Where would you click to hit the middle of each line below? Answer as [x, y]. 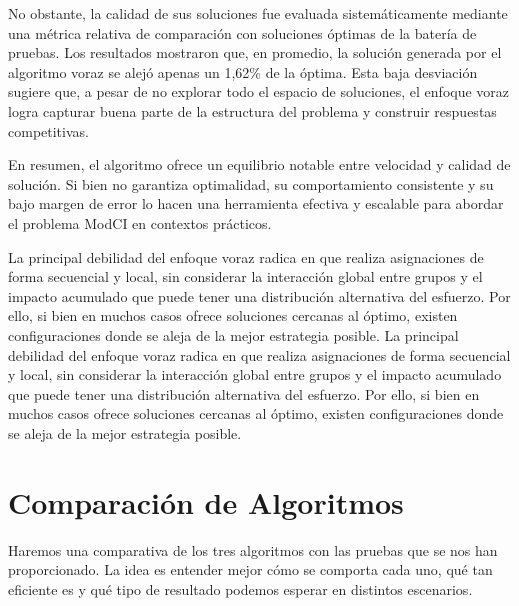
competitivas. [48, 130]
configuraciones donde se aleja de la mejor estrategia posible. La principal [233, 334]
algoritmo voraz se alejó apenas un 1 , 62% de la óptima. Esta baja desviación [243, 71]
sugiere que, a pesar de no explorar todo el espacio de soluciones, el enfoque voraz [259, 91]
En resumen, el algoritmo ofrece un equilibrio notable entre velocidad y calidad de [259, 164]
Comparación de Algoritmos [206, 501]
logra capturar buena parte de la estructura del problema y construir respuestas [252, 110]
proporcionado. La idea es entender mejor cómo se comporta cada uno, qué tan [250, 569]
